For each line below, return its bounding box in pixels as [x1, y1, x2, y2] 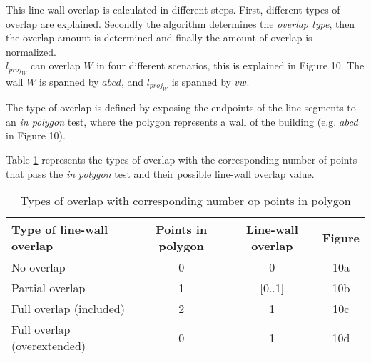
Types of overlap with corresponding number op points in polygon [20, 192, 351, 209]
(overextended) [11, 337, 86, 354]
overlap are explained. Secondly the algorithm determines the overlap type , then [6, 16, 355, 31]
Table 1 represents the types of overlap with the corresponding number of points [6, 151, 357, 166]
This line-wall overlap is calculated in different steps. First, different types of [6, 2, 340, 16]
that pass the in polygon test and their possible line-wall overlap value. [6, 166, 315, 181]
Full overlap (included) [11, 300, 125, 317]
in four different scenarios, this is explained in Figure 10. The [96, 58, 365, 73]
